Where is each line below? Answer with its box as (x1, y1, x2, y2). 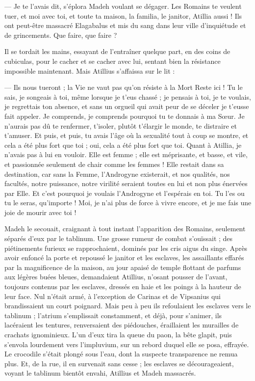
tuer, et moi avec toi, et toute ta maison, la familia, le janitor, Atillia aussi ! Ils (4, 10, 242, 21)
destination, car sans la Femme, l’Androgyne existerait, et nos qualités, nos (4, 168, 230, 179)
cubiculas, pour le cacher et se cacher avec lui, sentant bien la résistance (4, 55, 221, 66)
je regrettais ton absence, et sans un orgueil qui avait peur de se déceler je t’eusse (4, 101, 249, 111)
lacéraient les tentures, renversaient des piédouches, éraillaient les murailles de (4, 320, 239, 330)
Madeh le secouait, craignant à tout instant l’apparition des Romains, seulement (4, 223, 246, 234)
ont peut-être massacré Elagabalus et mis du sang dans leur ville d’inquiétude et (4, 20, 246, 30)
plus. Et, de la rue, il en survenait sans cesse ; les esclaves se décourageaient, (4, 358, 234, 368)
